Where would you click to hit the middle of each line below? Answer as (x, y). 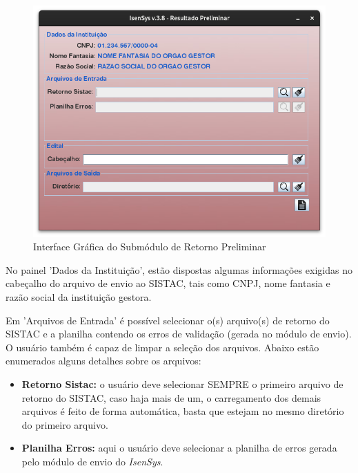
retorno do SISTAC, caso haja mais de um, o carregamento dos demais (171, 397)
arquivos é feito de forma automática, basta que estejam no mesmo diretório (183, 411)
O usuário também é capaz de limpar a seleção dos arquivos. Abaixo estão (162, 347)
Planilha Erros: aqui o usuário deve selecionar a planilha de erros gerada (179, 448)
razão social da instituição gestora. (79, 297)
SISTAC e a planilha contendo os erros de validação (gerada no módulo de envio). (179, 334)
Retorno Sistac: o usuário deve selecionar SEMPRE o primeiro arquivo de (182, 384)
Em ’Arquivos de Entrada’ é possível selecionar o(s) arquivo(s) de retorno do (168, 320)
